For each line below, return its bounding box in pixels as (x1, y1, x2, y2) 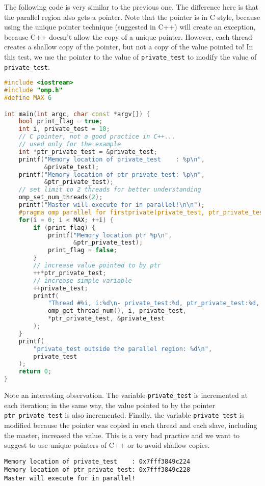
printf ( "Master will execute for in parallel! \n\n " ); (18, 201, 205, 209)
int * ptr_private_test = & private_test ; (18, 148, 157, 155)
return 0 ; (18, 368, 52, 375)
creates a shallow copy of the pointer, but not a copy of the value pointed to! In (4, 41, 253, 52)
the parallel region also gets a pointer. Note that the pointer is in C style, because (4, 11, 260, 22)
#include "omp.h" (4, 87, 63, 94)
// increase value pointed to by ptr (33, 262, 161, 269)
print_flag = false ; (47, 247, 117, 254)
